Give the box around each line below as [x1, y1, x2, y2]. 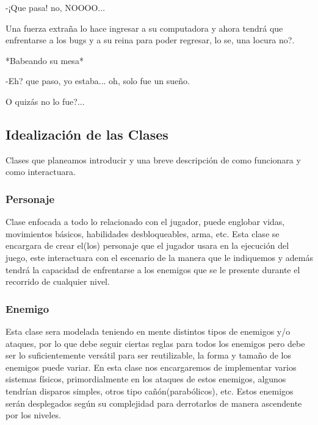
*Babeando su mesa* [5, 54, 84, 66]
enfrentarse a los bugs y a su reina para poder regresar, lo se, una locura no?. [5, 34, 295, 46]
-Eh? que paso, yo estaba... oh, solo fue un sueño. [5, 74, 190, 87]
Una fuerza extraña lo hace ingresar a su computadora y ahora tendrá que [5, 21, 283, 34]
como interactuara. [5, 165, 76, 178]
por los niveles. [5, 409, 61, 421]
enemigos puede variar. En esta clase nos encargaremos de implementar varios [5, 360, 297, 373]
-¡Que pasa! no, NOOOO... [5, 1, 106, 13]
